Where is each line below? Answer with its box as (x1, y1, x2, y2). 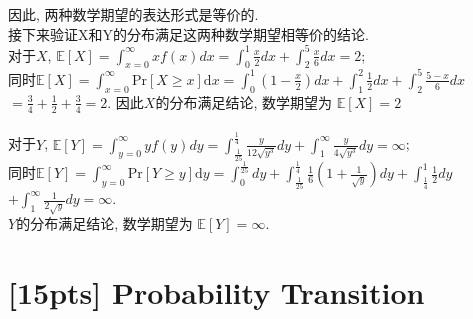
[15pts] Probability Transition (8, 272, 425, 312)
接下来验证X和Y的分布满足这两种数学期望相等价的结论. (8, 23, 369, 44)
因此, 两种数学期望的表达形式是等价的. (8, 4, 259, 24)
